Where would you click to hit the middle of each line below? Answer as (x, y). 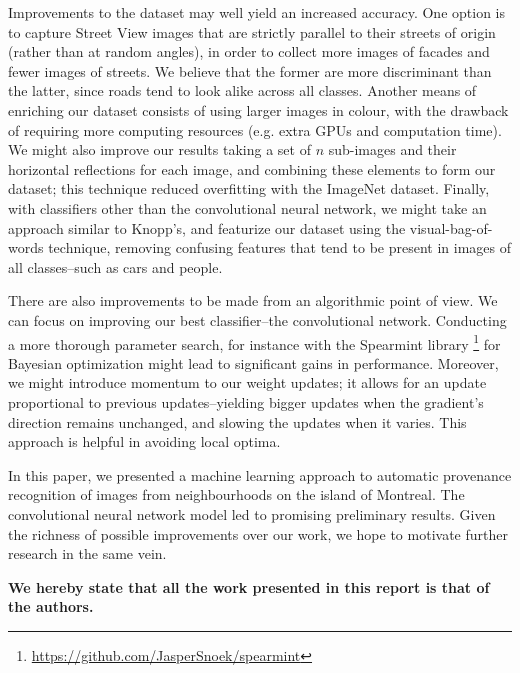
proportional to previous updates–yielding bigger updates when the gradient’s (246, 401)
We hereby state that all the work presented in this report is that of (249, 586)
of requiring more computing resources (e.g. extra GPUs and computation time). (255, 129)
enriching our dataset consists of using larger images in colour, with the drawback (258, 109)
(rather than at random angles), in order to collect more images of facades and (249, 51)
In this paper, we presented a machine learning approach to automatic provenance (260, 474)
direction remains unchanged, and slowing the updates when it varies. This (237, 421)
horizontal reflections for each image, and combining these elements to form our (252, 168)
